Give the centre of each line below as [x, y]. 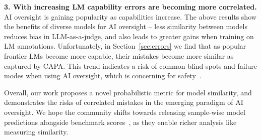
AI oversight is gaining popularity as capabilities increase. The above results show [130, 16]
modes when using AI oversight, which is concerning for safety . [103, 76]
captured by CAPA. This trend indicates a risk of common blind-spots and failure [131, 65]
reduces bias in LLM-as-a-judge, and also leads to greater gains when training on [129, 36]
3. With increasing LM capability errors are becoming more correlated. [130, 7]
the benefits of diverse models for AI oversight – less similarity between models [126, 26]
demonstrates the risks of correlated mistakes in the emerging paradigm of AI [124, 102]
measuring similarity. [36, 132]
